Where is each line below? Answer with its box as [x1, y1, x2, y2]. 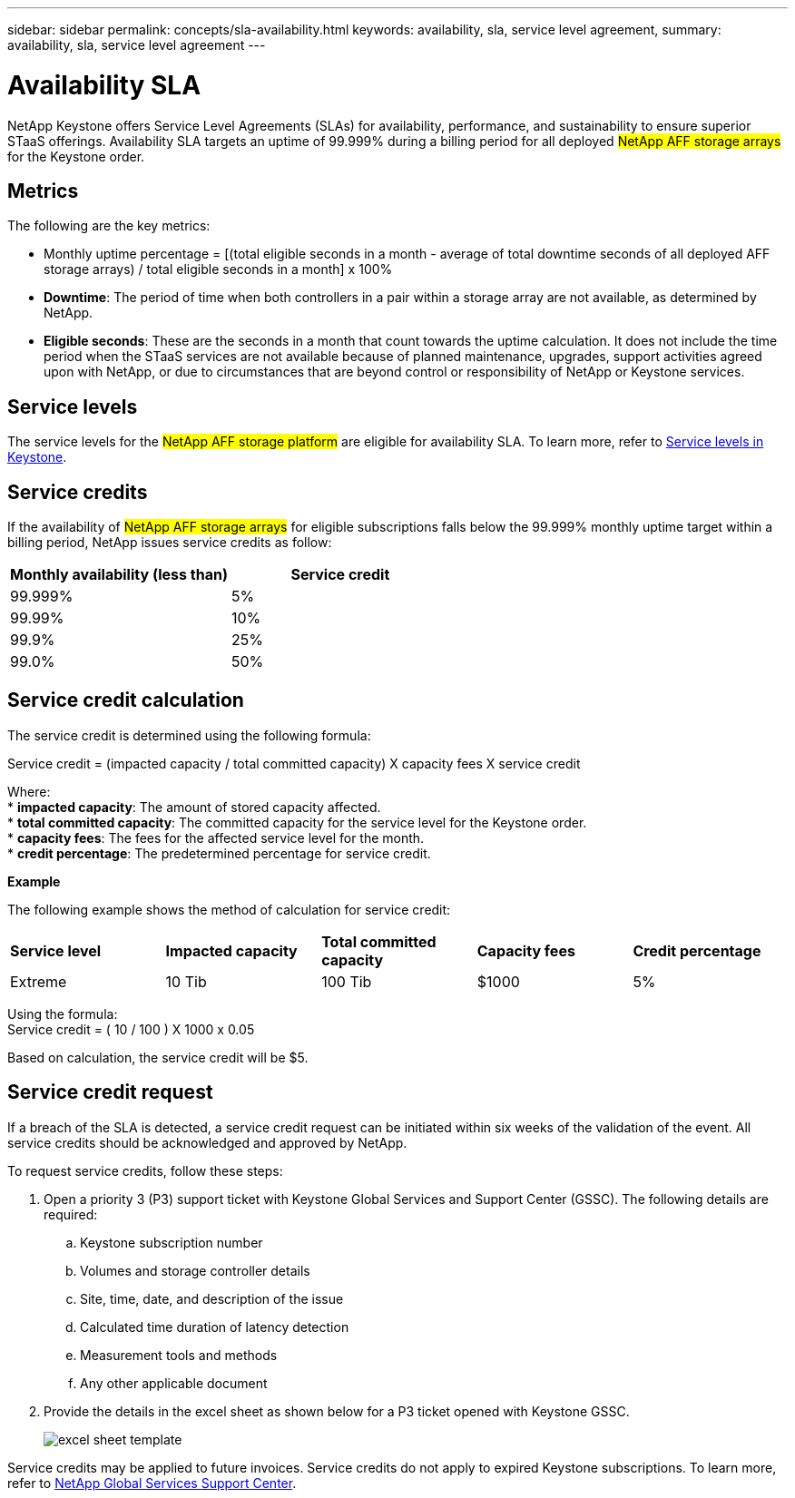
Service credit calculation [7, 689, 244, 712]
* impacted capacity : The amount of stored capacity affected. [7, 798, 381, 815]
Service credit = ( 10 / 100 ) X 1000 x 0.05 [7, 1021, 255, 1037]
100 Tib [321, 972, 372, 991]
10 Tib [165, 972, 207, 991]
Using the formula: [7, 1005, 118, 1022]
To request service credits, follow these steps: [7, 1162, 283, 1179]
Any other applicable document [80, 1375, 268, 1391]
